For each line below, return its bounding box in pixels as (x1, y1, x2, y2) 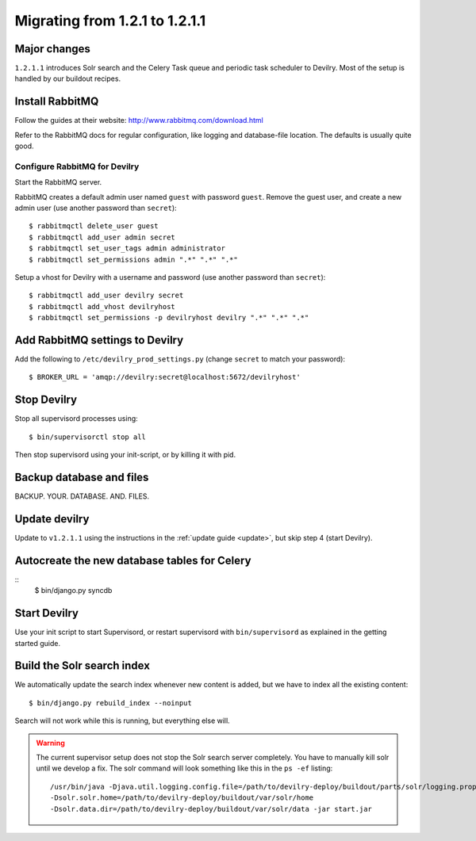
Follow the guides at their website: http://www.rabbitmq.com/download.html (14, 116, 263, 125)
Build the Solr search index (14, 659, 151, 673)
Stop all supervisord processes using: (14, 414, 138, 423)
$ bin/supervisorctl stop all (29, 432, 147, 442)
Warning (36, 738, 65, 747)
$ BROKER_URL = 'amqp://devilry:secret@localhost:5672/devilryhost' (29, 373, 301, 382)
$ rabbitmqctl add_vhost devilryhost (29, 302, 176, 311)
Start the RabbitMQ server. (14, 178, 102, 187)
